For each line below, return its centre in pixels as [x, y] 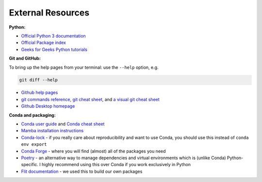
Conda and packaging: [32, 115]
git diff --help [39, 80]
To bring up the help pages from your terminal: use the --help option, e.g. [84, 67]
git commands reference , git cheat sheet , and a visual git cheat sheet [90, 99]
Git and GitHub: [25, 59]
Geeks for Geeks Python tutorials [54, 49]
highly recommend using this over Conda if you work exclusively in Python [116, 165]
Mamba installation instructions [52, 131]
